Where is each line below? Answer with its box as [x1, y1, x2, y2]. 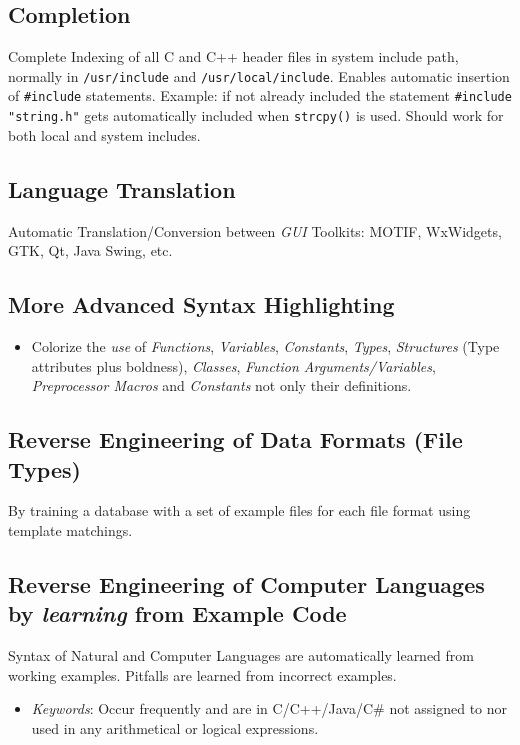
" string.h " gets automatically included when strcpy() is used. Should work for [8, 105, 504, 126]
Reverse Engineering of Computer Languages [8, 568, 485, 599]
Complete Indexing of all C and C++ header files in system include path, [8, 46, 459, 67]
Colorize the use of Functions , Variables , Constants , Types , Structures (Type [31, 335, 500, 356]
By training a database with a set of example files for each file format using [8, 500, 471, 521]
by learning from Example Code [8, 598, 347, 629]
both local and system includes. [8, 124, 201, 145]
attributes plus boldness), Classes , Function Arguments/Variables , [31, 355, 436, 376]
